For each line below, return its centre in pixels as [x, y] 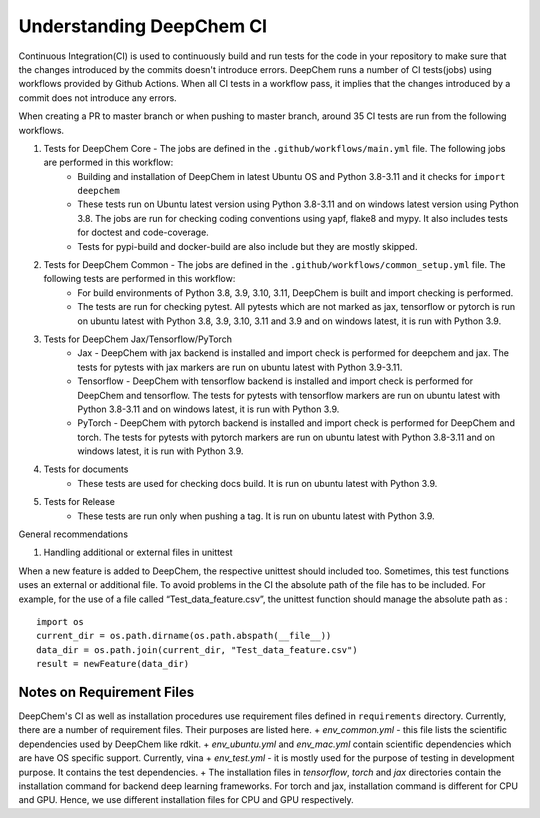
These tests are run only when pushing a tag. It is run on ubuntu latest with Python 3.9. [256, 516]
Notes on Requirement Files [106, 691]
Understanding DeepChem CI [143, 26]
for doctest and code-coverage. [143, 232]
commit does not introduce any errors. [97, 97]
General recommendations [73, 534]
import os [60, 621]
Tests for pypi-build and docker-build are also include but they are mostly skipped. [247, 246]
